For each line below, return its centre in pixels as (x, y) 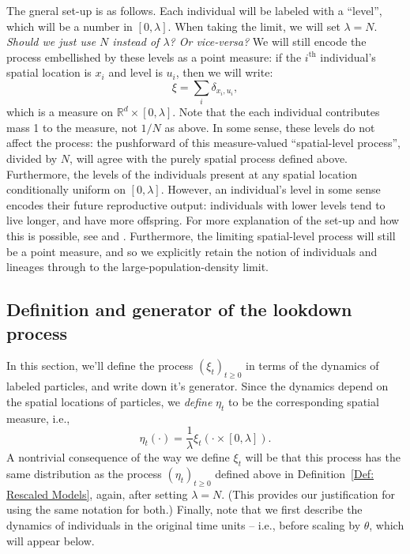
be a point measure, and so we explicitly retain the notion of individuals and (192, 251)
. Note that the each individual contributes (276, 112)
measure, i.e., (38, 418)
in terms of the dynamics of (312, 366)
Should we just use (51, 41)
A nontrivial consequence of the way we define (118, 457)
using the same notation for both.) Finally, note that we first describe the (184, 509)
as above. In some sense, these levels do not (270, 127)
